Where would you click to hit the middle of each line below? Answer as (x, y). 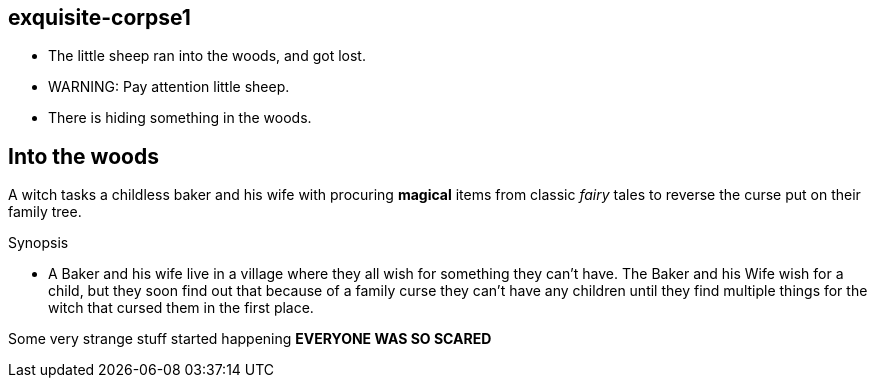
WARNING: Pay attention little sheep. (169, 87)
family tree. (45, 212)
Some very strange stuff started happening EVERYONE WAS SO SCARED (250, 339)
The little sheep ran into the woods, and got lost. (207, 56)
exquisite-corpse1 (99, 17)
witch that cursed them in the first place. (181, 308)
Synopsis (38, 243)
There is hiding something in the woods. (180, 118)
